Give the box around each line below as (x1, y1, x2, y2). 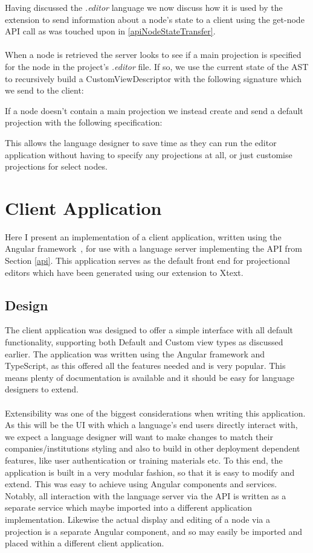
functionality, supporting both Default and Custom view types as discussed (5, 336, 283, 348)
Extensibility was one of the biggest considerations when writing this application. (5, 406, 306, 419)
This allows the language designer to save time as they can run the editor (5, 136, 277, 149)
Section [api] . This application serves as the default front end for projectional (5, 254, 290, 267)
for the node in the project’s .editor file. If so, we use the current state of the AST (5, 60, 309, 72)
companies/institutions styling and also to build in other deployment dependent (5, 442, 300, 455)
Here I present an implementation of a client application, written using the (5, 230, 282, 243)
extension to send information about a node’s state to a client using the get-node (5, 13, 305, 25)
